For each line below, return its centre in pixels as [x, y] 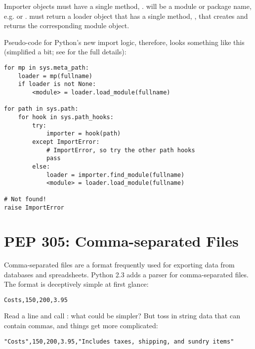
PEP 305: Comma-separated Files [121, 240]
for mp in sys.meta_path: [46, 67]
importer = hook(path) [84, 134]
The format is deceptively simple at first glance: [76, 284]
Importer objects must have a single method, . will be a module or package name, [128, 6]
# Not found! [25, 199]
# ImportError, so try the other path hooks [121, 150]
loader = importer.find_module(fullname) [115, 175]
